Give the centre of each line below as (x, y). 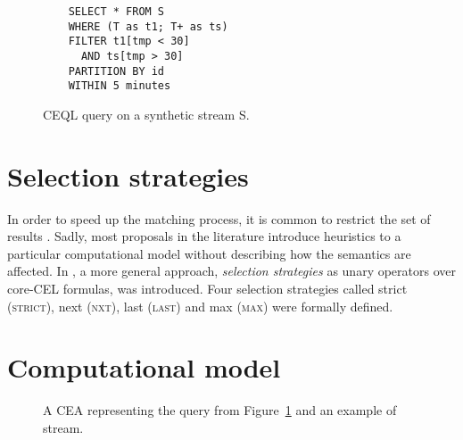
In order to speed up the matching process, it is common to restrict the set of (219, 218)
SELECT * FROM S (116, 12)
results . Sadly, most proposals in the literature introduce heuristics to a (204, 236)
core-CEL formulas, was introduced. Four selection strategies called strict (207, 289)
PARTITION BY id (116, 71)
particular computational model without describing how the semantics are (209, 253)
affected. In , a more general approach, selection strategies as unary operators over (231, 271)
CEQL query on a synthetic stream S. (146, 114)
